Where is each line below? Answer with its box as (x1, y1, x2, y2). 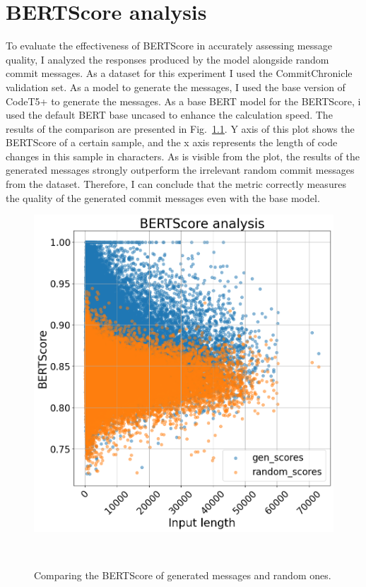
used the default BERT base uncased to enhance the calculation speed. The (6, 107, 333, 122)
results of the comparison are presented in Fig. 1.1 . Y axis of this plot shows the (6, 121, 355, 136)
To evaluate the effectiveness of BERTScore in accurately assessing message (6, 38, 332, 53)
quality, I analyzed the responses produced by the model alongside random (6, 52, 329, 66)
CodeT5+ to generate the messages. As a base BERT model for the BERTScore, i (6, 93, 361, 108)
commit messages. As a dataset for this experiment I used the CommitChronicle (6, 66, 353, 81)
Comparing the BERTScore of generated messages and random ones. (34, 568, 331, 583)
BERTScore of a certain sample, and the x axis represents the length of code (6, 135, 338, 150)
